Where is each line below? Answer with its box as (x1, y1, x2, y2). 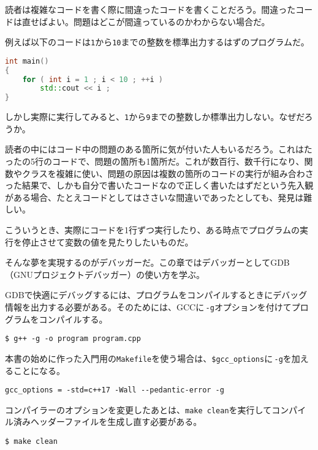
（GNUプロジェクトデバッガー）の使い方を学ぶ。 (5, 268, 205, 280)
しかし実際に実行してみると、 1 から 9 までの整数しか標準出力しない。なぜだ (5, 110, 305, 123)
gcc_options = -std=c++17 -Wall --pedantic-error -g (5, 386, 224, 395)
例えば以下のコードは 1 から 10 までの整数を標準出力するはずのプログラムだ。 (5, 36, 309, 48)
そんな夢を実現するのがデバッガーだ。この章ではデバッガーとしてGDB (5, 256, 290, 269)
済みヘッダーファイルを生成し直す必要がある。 (13, 415, 202, 428)
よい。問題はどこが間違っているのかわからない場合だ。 (47, 15, 270, 28)
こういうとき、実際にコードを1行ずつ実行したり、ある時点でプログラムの (5, 223, 300, 236)
